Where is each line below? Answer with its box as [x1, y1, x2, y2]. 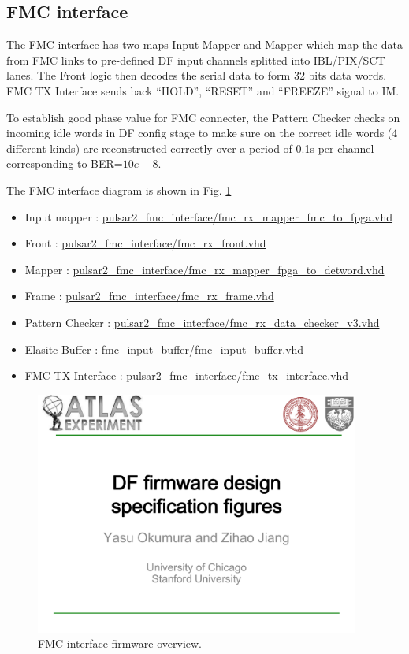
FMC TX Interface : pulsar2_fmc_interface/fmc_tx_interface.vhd [24, 367, 349, 384]
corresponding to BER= [6, 155, 123, 172]
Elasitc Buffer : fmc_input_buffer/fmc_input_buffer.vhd [24, 340, 304, 357]
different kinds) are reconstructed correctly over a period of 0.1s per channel [6, 139, 374, 156]
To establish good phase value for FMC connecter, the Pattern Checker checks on [6, 109, 400, 125]
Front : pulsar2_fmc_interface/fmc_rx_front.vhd [24, 235, 266, 251]
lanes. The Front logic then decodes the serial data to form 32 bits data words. [6, 67, 387, 84]
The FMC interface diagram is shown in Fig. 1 [6, 181, 232, 198]
